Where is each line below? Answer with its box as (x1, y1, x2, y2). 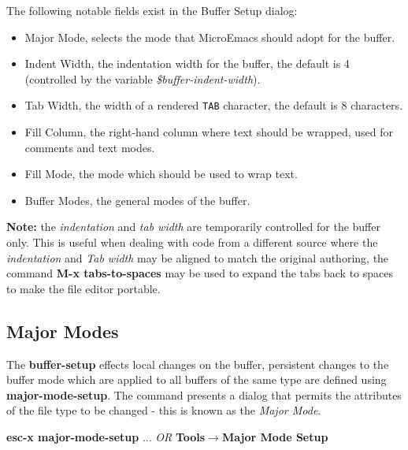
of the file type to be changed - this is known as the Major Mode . (6, 402, 321, 418)
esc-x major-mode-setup (6, 428, 139, 444)
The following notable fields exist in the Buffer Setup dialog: (6, 2, 298, 18)
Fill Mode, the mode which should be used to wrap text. (24, 165, 298, 182)
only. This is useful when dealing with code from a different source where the (6, 234, 378, 250)
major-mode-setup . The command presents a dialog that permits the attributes (6, 386, 402, 403)
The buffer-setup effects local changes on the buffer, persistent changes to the (6, 355, 389, 372)
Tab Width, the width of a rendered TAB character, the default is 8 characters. (24, 97, 403, 113)
